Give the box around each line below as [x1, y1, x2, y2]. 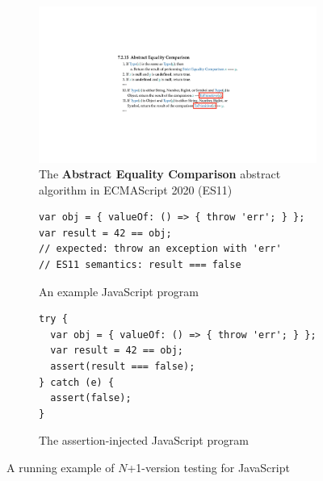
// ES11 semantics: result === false [39, 259, 241, 271]
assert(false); [50, 392, 132, 404]
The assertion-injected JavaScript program [39, 432, 249, 449]
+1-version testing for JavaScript [127, 459, 290, 475]
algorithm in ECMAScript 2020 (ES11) [39, 181, 233, 198]
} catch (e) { [39, 376, 115, 388]
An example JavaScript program [39, 282, 199, 299]
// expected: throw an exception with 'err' [39, 243, 282, 255]
